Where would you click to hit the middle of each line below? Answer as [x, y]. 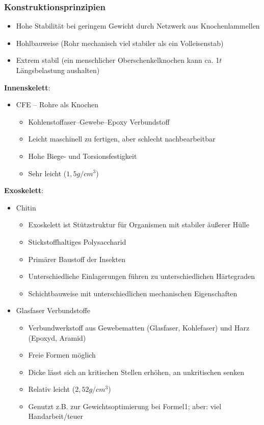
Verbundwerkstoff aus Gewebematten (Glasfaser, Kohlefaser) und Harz [139, 327]
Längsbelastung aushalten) [58, 70]
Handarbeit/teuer [56, 416]
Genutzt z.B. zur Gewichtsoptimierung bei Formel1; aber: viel [125, 406]
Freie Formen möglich [62, 355]
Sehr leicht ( [47, 173]
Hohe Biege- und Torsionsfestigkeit [83, 156]
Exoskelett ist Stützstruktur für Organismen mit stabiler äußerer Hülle [139, 225]
